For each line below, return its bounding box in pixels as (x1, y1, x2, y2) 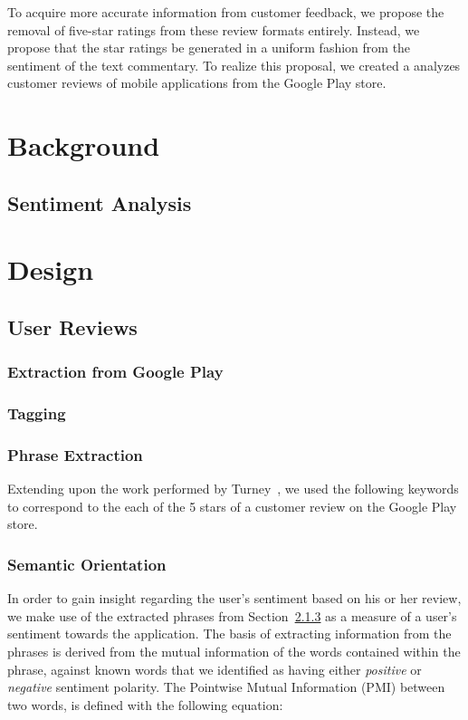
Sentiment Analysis (7, 188, 192, 216)
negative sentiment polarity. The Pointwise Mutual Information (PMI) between (7, 677, 445, 696)
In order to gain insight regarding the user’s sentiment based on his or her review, (7, 589, 462, 608)
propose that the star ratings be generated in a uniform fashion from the (7, 38, 411, 57)
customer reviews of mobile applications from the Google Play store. (7, 73, 387, 92)
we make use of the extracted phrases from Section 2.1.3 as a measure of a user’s (7, 606, 457, 625)
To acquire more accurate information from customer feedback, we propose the (7, 3, 444, 21)
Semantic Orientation (7, 552, 167, 575)
